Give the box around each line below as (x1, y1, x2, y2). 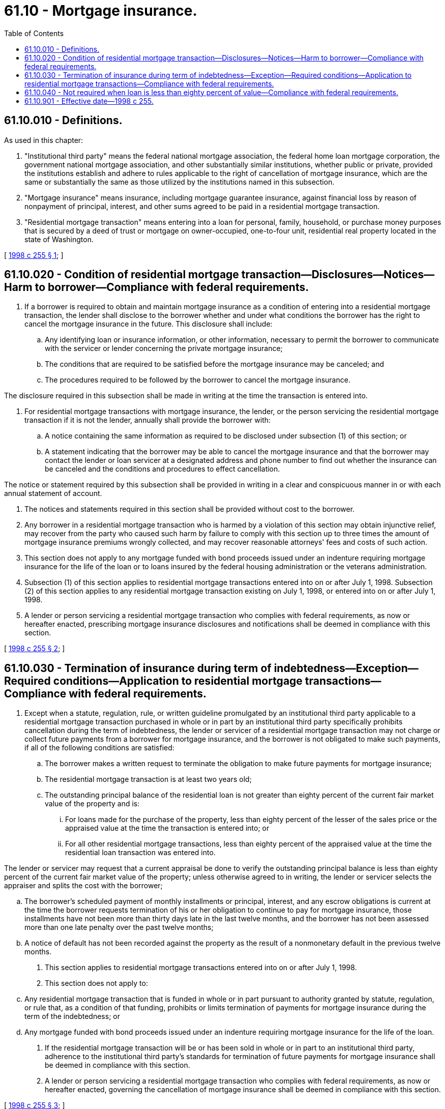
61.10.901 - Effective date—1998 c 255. (24, 96, 154, 105)
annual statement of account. (4, 489, 102, 498)
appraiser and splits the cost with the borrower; (4, 881, 163, 890)
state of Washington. (24, 235, 94, 244)
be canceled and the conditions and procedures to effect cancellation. (45, 464, 280, 474)
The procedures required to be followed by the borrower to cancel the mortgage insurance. (45, 375, 350, 385)
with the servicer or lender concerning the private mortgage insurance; (45, 344, 283, 353)
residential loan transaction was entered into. (65, 848, 216, 857)
